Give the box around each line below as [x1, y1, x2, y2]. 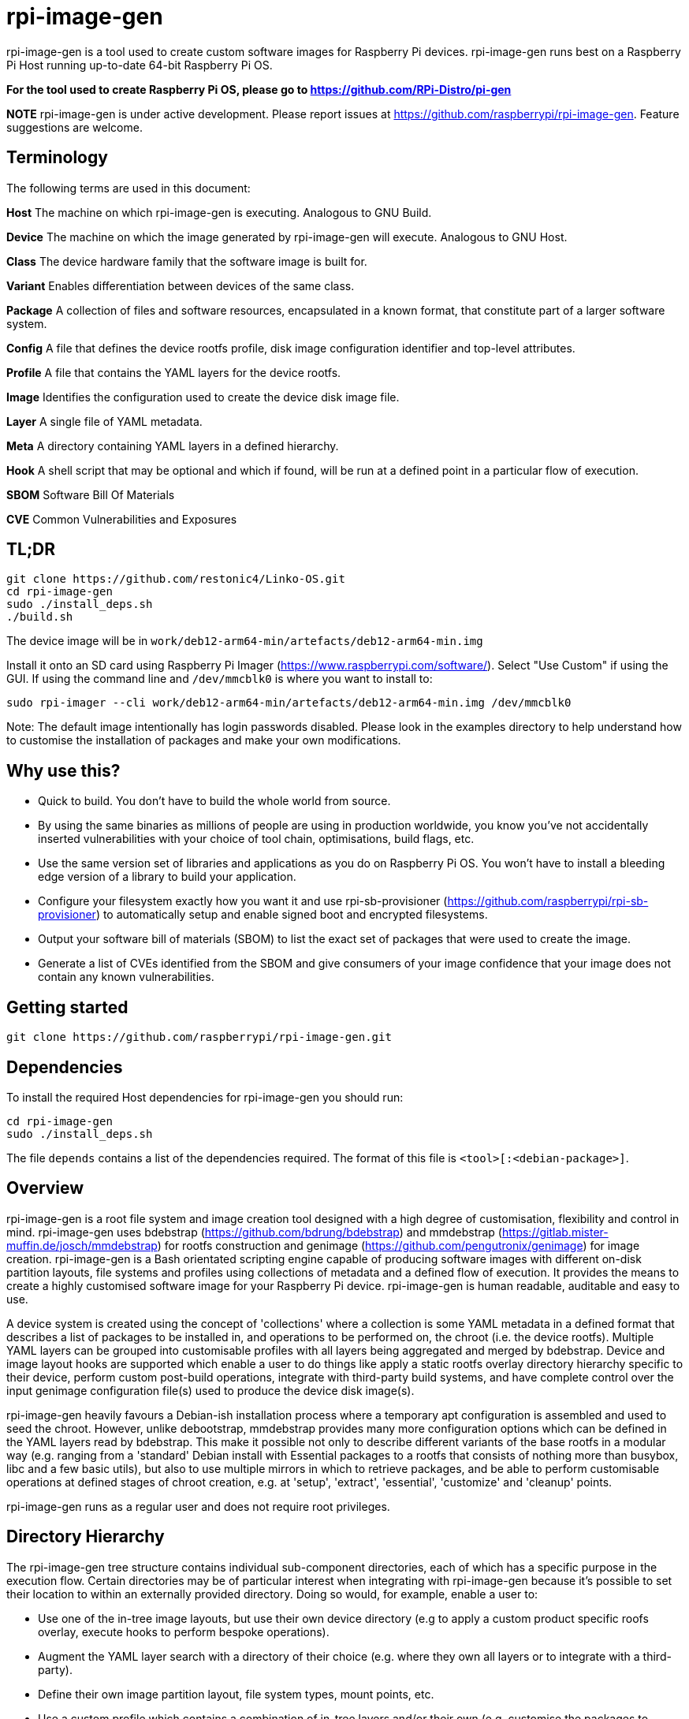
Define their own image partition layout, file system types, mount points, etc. [38, 1687, 434, 1701]
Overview [6, 1178, 84, 1199]
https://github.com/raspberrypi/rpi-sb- [447, 894, 649, 908]
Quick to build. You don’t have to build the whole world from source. [38, 794, 391, 808]
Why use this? [6, 760, 121, 781]
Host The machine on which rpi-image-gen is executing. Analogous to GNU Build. [6, 205, 432, 219]
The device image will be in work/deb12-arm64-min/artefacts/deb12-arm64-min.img [6, 634, 483, 648]
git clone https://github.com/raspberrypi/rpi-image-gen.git [6, 1031, 392, 1044]
